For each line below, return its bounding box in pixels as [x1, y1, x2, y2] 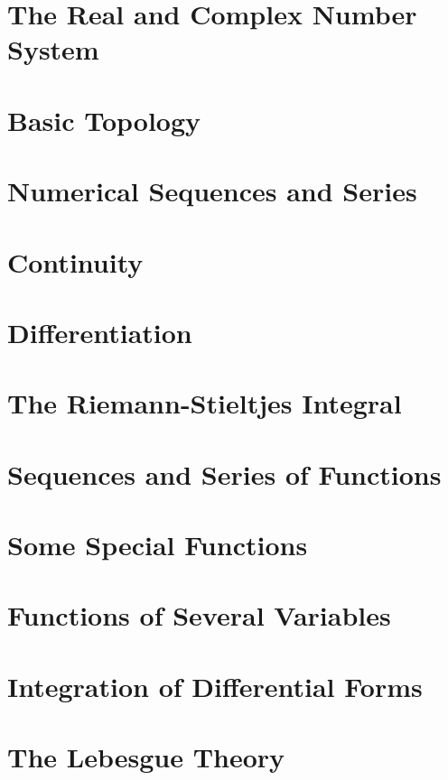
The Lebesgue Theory [7, 738, 285, 775]
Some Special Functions [7, 526, 308, 562]
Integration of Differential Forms [7, 667, 423, 704]
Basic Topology [7, 101, 201, 138]
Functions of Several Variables [7, 597, 391, 634]
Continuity [7, 243, 144, 280]
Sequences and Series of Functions [7, 455, 442, 492]
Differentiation [7, 313, 192, 350]
